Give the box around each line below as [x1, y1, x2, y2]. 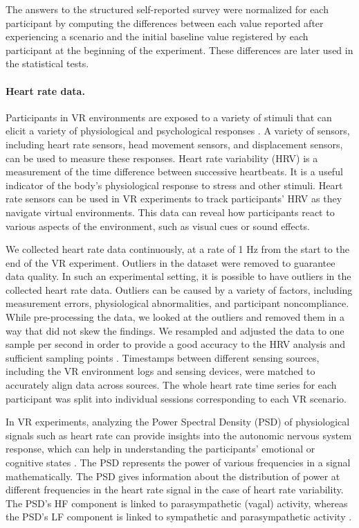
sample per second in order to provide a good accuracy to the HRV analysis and [6, 337, 346, 351]
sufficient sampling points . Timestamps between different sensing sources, [6, 350, 320, 364]
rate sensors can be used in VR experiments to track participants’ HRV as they [6, 191, 342, 206]
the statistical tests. [6, 56, 89, 71]
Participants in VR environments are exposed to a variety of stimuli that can [6, 109, 332, 124]
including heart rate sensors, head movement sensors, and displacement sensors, [6, 137, 343, 151]
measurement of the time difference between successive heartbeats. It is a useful [6, 164, 343, 179]
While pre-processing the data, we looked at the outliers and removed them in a [6, 310, 344, 324]
